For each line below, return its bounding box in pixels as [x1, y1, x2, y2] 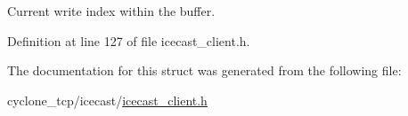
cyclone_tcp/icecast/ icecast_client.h [7, 90, 208, 109]
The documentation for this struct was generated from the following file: [7, 61, 402, 80]
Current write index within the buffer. [7, 2, 216, 19]
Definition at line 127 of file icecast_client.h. [7, 31, 250, 50]
